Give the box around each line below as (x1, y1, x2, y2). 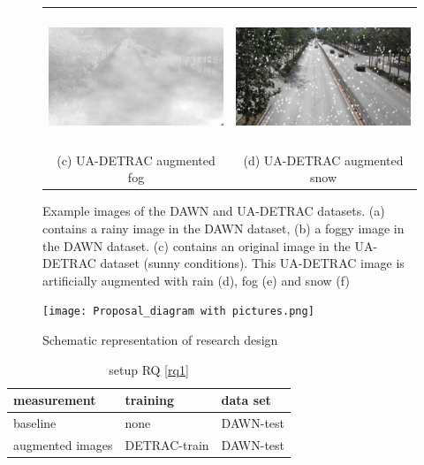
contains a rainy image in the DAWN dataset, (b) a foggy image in (42, 219, 405, 238)
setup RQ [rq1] (109, 360, 189, 378)
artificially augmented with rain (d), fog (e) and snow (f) (42, 271, 350, 289)
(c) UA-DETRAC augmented (57, 150, 216, 169)
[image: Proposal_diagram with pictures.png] (42, 305, 314, 318)
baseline (13, 414, 57, 432)
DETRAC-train (125, 435, 209, 454)
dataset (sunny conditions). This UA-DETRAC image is (100, 254, 405, 272)
